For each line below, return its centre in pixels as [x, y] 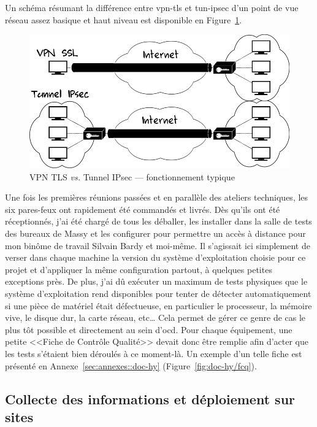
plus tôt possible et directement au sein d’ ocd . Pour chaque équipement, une [149, 329]
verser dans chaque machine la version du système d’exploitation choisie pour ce [155, 257]
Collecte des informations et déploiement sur [150, 398]
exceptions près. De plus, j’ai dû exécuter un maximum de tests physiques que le [156, 281]
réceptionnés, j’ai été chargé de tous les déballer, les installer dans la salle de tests [158, 221]
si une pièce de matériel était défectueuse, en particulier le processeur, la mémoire [158, 305]
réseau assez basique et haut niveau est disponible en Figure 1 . [124, 19]
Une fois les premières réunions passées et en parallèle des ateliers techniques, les [157, 197]
